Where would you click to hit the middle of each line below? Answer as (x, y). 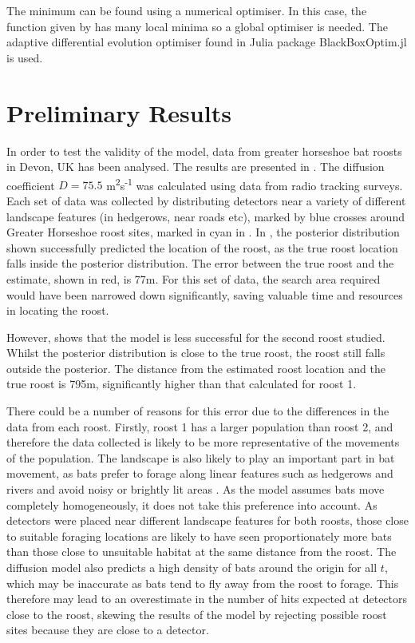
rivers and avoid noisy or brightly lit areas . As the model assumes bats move (196, 489)
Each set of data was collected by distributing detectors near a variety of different (206, 200)
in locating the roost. (58, 310)
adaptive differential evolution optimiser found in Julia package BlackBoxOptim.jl (207, 42)
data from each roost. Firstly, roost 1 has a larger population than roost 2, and (200, 426)
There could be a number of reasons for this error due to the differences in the (198, 411)
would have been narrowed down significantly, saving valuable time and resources (205, 294)
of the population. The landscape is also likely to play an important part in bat (201, 457)
